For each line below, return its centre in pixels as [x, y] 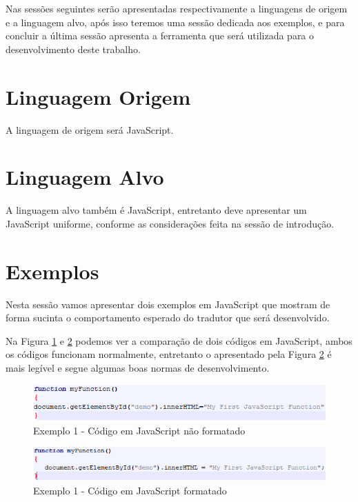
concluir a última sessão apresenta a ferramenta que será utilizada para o [160, 36]
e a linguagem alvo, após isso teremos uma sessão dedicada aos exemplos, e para [175, 22]
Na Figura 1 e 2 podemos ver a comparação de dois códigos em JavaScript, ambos [179, 340]
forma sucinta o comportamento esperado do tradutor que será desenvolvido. [168, 318]
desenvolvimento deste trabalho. [73, 49]
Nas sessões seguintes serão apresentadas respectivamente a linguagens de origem [177, 8]
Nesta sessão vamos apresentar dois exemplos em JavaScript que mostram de [168, 304]
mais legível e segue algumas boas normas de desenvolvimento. [138, 367]
